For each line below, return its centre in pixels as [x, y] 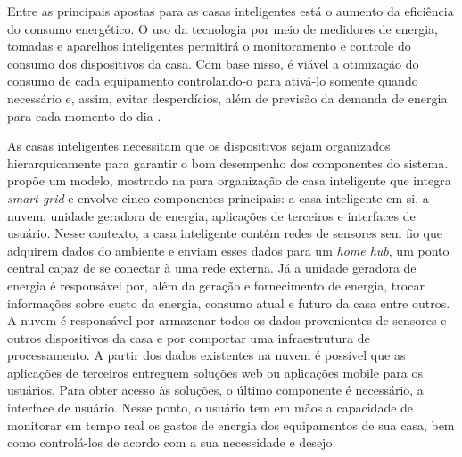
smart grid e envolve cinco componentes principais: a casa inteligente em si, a [218, 197]
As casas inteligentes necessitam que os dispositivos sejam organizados [199, 146]
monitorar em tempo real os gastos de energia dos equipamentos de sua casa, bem [231, 424]
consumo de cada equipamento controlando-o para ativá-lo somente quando [213, 81]
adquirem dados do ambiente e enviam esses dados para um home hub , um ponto [228, 250]
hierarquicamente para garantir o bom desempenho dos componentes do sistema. [228, 163]
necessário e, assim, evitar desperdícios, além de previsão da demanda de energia [227, 98]
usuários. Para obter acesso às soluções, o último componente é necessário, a [215, 390]
